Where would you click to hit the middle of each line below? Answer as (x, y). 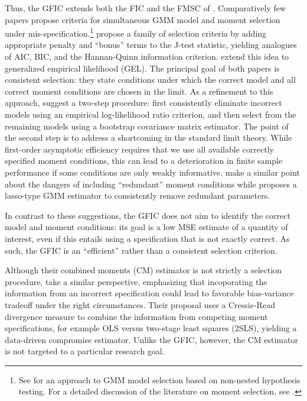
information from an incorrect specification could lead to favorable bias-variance (149, 293)
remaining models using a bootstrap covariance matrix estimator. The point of (147, 126)
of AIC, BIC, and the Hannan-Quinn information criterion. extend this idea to (147, 56)
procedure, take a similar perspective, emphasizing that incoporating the (136, 281)
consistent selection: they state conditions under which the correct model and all (150, 80)
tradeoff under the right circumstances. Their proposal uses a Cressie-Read (140, 304)
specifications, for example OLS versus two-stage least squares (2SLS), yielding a (151, 328)
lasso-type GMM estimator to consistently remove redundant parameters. (138, 195)
